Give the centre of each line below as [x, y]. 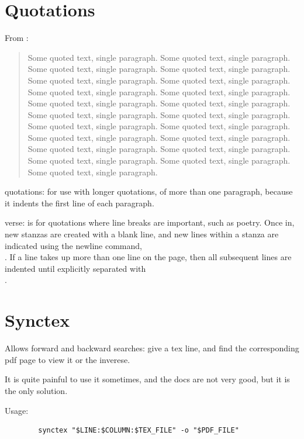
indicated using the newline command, [73, 245]
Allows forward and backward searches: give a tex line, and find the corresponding [152, 348]
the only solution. [36, 390]
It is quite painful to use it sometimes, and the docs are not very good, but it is [147, 379]
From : [17, 38]
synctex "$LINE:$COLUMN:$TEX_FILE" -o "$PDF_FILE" [139, 431]
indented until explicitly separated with [75, 268]
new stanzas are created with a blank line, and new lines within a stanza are [142, 234]
